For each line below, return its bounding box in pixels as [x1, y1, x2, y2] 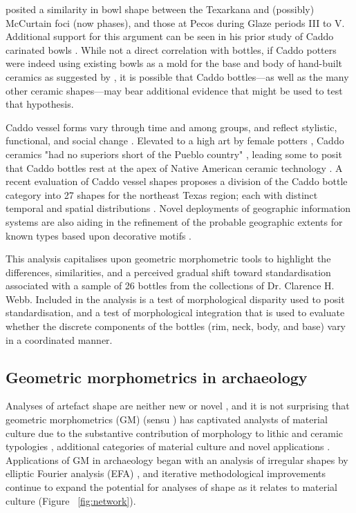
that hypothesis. [6, 97, 74, 111]
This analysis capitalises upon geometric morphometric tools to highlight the [6, 251, 331, 266]
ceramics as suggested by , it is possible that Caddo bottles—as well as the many [6, 69, 349, 84]
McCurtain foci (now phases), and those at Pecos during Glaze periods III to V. [6, 15, 345, 30]
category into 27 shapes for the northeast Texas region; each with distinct [6, 187, 318, 202]
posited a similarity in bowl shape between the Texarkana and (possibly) [6, 2, 315, 16]
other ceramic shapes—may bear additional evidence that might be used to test [6, 83, 343, 97]
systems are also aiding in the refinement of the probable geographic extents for [6, 214, 343, 229]
